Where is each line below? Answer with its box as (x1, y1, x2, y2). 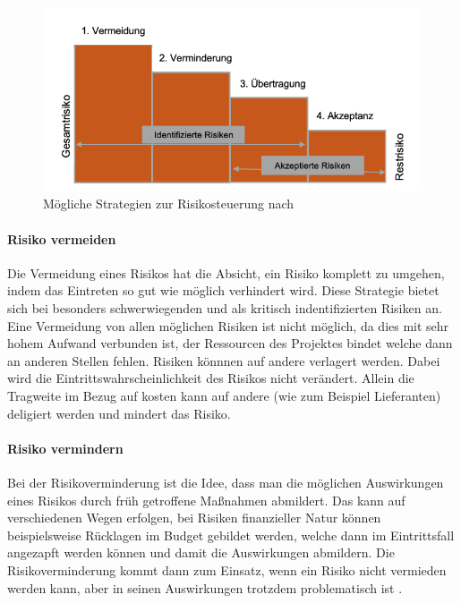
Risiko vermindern (7, 438, 124, 457)
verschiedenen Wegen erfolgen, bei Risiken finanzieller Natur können (7, 508, 381, 527)
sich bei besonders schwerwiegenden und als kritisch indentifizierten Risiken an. (7, 299, 442, 317)
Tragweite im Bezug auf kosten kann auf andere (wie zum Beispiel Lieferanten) (7, 386, 441, 404)
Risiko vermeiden (7, 229, 116, 248)
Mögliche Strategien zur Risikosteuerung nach (43, 194, 295, 213)
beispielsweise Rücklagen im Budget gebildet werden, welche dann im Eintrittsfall (7, 525, 455, 544)
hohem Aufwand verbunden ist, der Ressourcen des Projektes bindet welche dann (7, 334, 453, 352)
